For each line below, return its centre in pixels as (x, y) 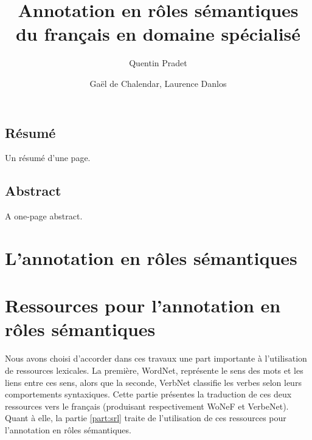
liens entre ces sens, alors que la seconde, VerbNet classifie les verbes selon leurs (153, 382)
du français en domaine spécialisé (158, 34)
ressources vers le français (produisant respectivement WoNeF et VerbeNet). (147, 406)
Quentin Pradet (158, 63)
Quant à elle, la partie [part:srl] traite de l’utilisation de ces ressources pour (146, 418)
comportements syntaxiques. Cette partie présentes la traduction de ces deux (148, 394)
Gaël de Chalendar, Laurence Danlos (158, 83)
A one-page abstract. (44, 216)
